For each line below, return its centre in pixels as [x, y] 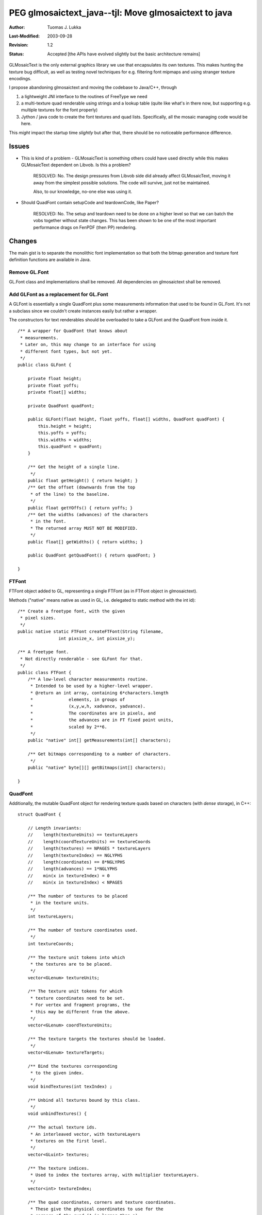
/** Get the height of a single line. [74, 467]
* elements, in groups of [78, 700]
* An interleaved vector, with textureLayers [85, 1134]
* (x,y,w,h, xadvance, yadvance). [88, 706]
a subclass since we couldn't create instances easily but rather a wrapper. [83, 311]
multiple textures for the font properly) [59, 110]
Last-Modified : [24, 36]
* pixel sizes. [38, 618]
